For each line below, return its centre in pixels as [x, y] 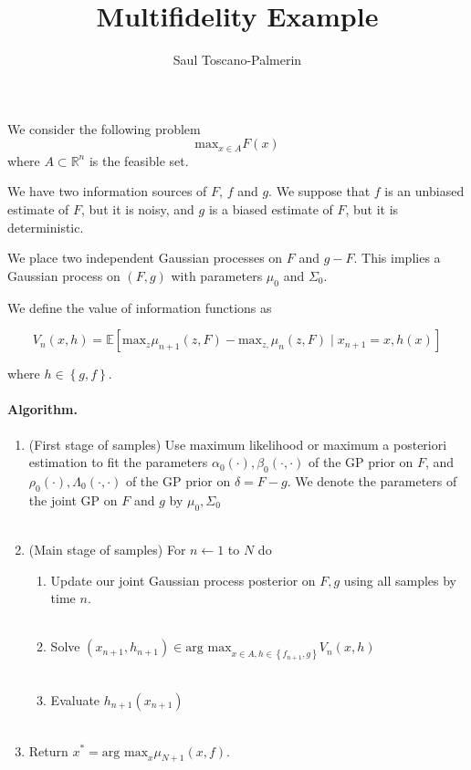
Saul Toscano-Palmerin [237, 60]
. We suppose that [319, 191]
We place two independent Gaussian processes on [145, 258]
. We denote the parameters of [372, 480]
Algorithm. [42, 409]
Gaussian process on [64, 275]
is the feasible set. [139, 160]
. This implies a [397, 258]
